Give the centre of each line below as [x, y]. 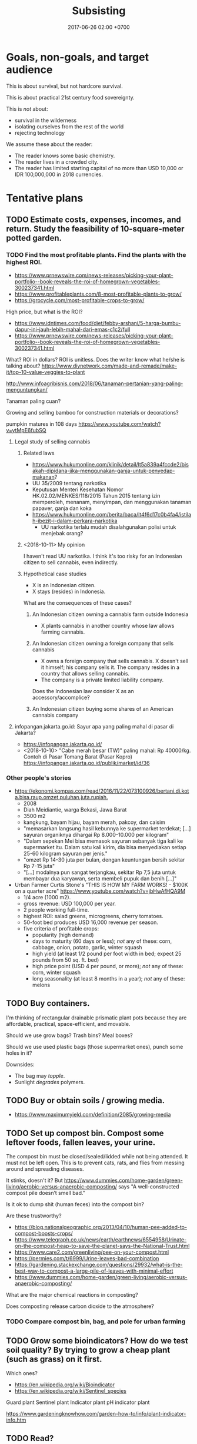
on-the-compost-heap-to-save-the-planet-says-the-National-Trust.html [102, 1246]
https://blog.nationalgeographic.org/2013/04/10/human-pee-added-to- [101, 1227]
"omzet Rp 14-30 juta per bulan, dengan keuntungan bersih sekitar [104, 860]
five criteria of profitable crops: [61, 928]
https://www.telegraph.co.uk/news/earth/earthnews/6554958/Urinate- [101, 1240]
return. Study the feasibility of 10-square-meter [95, 229]
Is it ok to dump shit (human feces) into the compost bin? [75, 1204]
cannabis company [55, 715]
